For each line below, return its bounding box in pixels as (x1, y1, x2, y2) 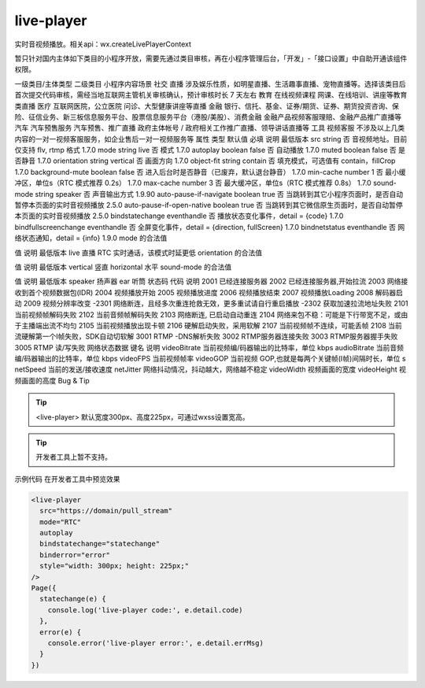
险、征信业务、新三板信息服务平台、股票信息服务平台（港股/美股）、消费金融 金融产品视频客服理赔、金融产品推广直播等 (14, 112, 401, 121)
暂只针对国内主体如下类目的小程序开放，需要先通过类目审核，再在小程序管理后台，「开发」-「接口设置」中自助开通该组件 (14, 54, 408, 63)
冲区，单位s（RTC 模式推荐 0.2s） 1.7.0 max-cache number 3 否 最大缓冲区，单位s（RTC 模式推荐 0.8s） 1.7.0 (14, 178, 371, 188)
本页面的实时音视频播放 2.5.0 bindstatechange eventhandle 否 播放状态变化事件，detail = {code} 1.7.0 (14, 211, 344, 220)
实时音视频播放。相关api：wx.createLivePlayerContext (14, 39, 192, 49)
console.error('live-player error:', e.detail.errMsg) (47, 638, 264, 647)
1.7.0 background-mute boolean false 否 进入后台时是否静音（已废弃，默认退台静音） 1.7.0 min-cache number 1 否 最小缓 (14, 167, 406, 176)
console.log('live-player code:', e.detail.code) (47, 605, 243, 614)
